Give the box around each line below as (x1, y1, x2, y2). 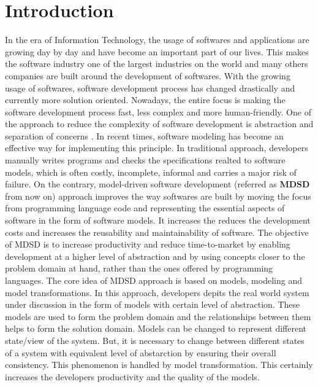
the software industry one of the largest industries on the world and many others (5, 57, 308, 70)
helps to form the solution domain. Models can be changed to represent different (5, 322, 307, 335)
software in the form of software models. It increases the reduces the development (5, 214, 311, 227)
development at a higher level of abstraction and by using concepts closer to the (5, 249, 305, 262)
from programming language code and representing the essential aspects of (5, 201, 285, 214)
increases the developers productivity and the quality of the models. (5, 370, 260, 383)
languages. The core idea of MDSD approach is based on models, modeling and (5, 274, 302, 286)
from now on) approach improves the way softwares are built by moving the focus (5, 189, 311, 202)
